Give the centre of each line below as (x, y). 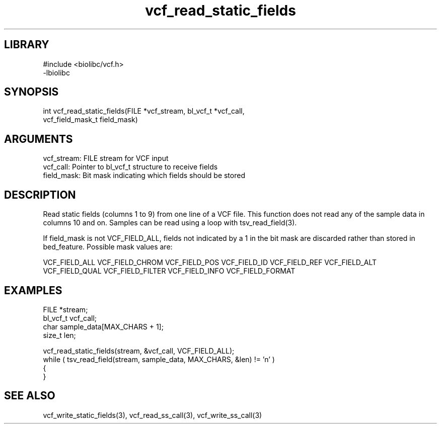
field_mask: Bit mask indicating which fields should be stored (144, 176)
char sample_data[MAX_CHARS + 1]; (103, 326)
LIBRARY (27, 45)
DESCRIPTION (40, 195)
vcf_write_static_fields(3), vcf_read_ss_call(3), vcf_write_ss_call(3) (153, 415)
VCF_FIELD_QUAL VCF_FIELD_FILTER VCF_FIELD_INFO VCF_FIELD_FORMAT (169, 271)
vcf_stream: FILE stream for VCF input (106, 158)
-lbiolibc (56, 72)
